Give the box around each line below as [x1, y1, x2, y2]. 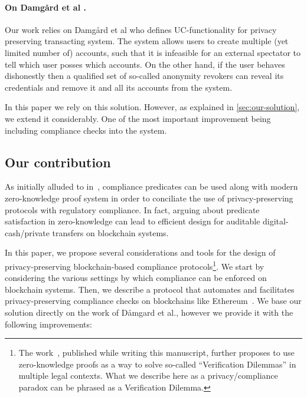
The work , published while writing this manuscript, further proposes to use [18, 346, 295, 359]
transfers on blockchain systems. [52, 226, 169, 239]
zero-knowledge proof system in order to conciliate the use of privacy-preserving [5, 191, 293, 204]
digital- [263, 215, 289, 227]
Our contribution [5, 153, 111, 171]
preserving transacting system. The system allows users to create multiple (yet [5, 35, 289, 47]
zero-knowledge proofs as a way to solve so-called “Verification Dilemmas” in [18, 358, 296, 370]
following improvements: [5, 317, 92, 330]
